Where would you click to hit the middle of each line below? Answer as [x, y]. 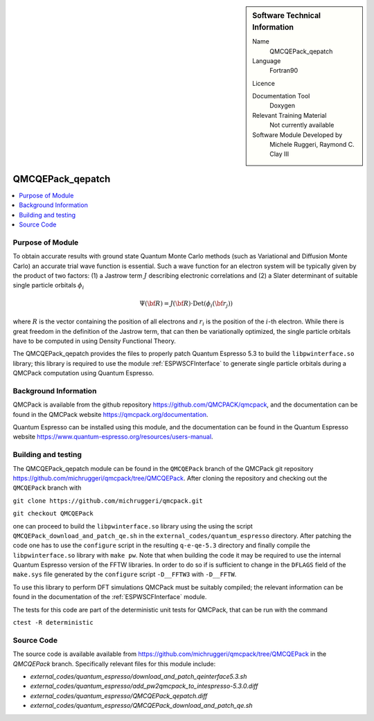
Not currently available [302, 125]
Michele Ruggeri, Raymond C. [312, 145]
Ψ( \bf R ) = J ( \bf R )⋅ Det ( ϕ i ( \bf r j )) [186, 304]
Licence [264, 83]
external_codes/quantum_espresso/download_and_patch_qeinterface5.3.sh [139, 676]
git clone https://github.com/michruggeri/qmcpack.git [108, 501]
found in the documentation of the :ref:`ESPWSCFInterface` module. [110, 597]
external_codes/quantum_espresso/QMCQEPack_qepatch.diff [119, 695]
